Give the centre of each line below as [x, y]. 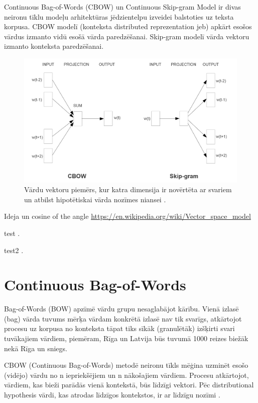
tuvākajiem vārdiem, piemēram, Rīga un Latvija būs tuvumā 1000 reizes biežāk [126, 338]
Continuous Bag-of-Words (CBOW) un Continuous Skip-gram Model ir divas [122, 7]
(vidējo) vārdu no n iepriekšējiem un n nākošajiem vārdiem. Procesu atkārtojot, [126, 375]
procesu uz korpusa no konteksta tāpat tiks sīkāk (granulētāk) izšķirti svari [119, 328]
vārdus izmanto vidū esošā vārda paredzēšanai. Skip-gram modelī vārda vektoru [127, 36]
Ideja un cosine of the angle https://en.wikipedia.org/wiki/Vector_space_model [127, 216]
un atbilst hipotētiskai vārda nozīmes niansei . [95, 199]
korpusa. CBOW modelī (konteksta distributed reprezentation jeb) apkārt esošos [128, 26]
